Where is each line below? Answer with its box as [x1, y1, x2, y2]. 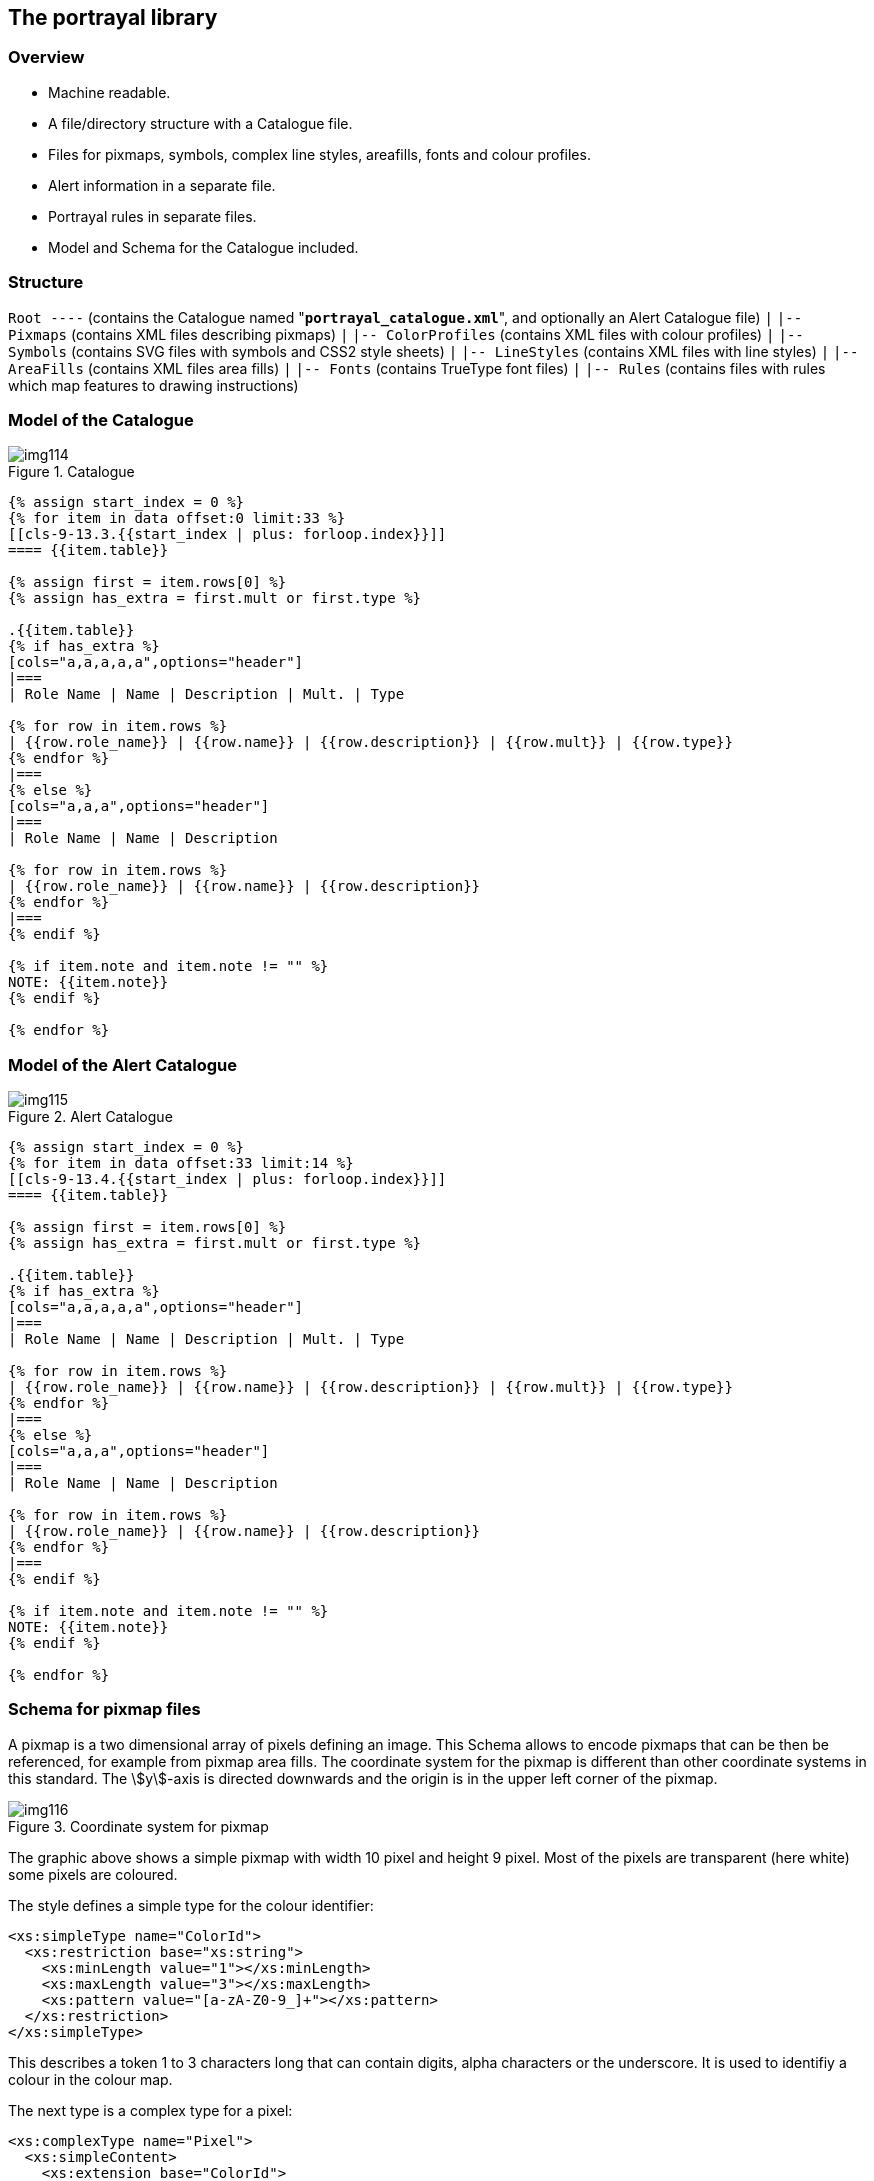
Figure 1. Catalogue [8, 463, 135, 481]
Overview [8, 47, 85, 68]
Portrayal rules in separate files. [48, 207, 257, 225]
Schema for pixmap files [8, 1699, 201, 1720]
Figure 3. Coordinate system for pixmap [8, 1817, 269, 1835]
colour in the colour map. [8, 2070, 173, 2088]
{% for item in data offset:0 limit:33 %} [8, 510, 346, 527]
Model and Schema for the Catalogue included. [48, 238, 359, 256]
